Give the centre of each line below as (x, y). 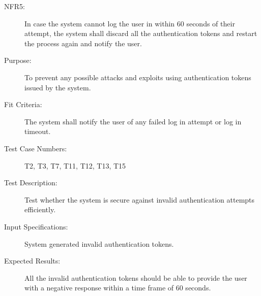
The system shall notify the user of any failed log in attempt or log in (133, 121)
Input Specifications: (36, 226)
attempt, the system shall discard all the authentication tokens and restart (141, 33)
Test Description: (31, 183)
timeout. (38, 131)
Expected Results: (32, 261)
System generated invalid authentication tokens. (99, 243)
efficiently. (40, 209)
